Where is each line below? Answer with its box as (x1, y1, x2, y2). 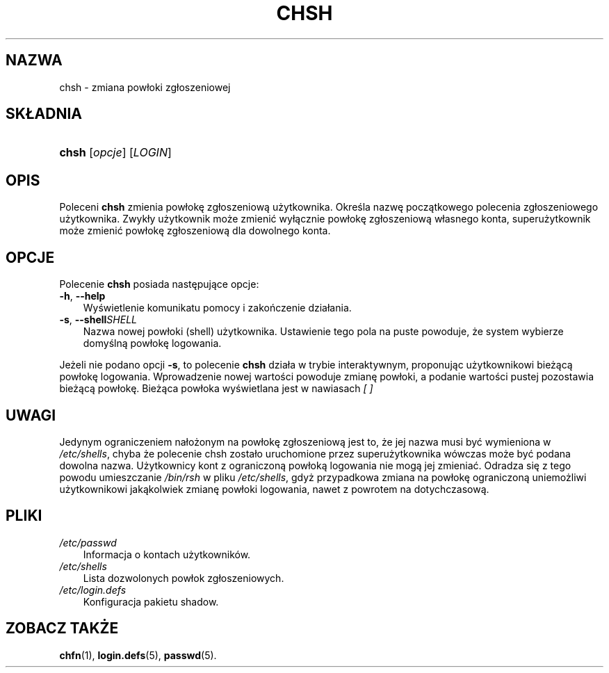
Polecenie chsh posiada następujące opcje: (59, 278, 259, 291)
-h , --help (59, 290, 106, 302)
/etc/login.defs (59, 583, 127, 596)
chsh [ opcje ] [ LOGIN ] (59, 145, 172, 160)
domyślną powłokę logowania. (83, 337, 222, 350)
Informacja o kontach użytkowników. (83, 548, 251, 560)
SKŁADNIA (6, 105, 82, 123)
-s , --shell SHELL (59, 314, 137, 326)
